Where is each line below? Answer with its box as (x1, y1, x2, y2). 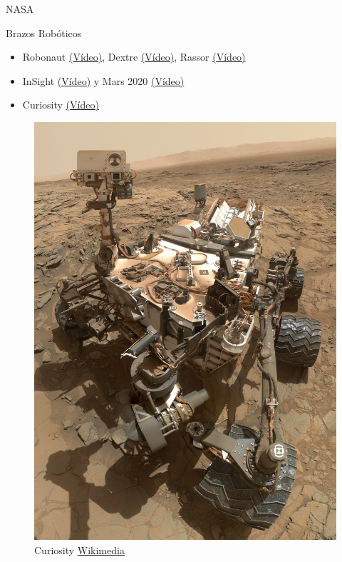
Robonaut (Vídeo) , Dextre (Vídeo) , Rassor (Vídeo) (22, 49, 246, 64)
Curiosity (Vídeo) (22, 97, 99, 112)
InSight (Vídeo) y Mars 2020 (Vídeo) (22, 73, 185, 88)
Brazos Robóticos (6, 25, 82, 40)
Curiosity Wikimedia (34, 542, 125, 557)
